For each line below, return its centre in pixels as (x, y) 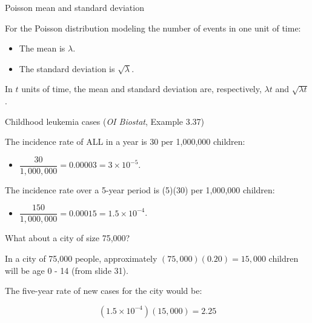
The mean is (42, 48)
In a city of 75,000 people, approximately (81, 258)
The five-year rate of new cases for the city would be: (104, 291)
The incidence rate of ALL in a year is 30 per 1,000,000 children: (125, 142)
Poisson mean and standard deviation (75, 7)
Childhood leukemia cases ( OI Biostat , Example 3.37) (105, 121)
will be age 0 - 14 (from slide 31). (67, 270)
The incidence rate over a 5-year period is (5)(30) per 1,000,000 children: (140, 189)
